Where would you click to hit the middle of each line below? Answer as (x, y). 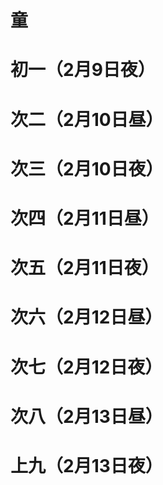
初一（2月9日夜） (83, 70)
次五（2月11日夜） (85, 268)
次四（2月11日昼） (85, 218)
